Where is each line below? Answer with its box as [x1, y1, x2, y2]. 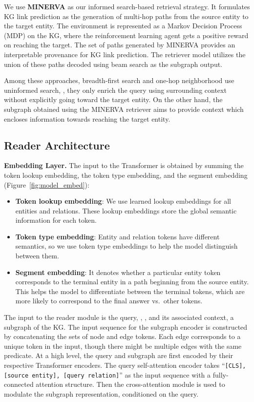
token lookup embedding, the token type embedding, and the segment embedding [4, 169, 248, 180]
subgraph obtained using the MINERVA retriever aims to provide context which [4, 104, 244, 114]
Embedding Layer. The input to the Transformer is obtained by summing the [4, 160, 244, 170]
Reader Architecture [4, 137, 110, 152]
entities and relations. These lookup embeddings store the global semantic [15, 205, 237, 215]
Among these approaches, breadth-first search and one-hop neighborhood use [4, 75, 234, 85]
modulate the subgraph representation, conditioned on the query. [4, 388, 199, 399]
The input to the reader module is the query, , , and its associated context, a [4, 312, 234, 322]
